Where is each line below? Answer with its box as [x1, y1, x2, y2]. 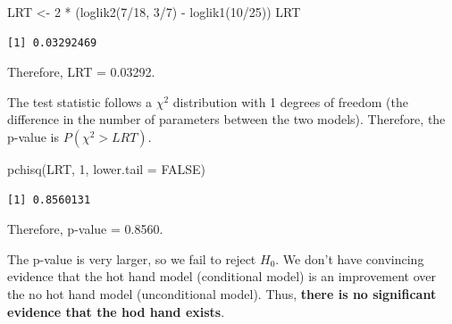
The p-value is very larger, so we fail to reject [7, 249, 256, 268]
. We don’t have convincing [275, 249, 424, 268]
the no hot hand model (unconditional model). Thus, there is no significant [7, 284, 437, 303]
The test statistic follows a [7, 92, 153, 111]
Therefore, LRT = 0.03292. [7, 62, 155, 81]
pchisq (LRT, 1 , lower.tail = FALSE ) [7, 159, 206, 178]
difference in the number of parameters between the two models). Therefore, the [7, 110, 446, 129]
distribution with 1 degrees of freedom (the [172, 92, 409, 111]
